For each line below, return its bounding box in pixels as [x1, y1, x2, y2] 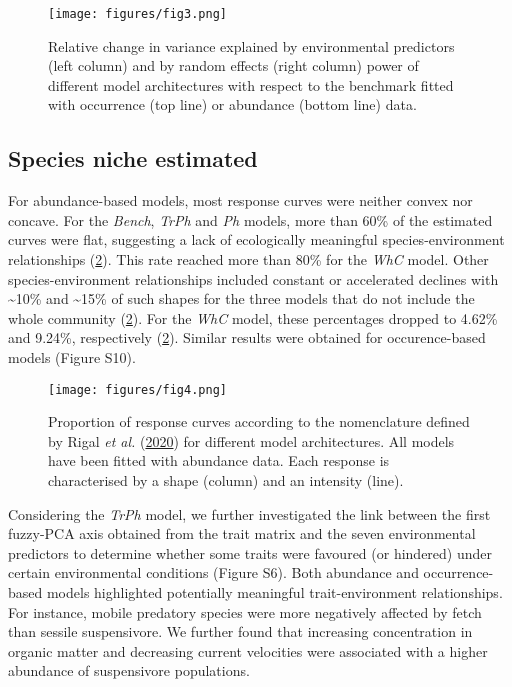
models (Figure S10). [8, 346, 136, 367]
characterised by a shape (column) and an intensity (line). [48, 470, 404, 491]
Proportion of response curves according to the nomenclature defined [48, 411, 470, 432]
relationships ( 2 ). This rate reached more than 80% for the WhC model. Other [8, 249, 489, 270]
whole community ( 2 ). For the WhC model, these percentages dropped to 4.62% [8, 307, 498, 328]
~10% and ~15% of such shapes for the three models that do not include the [8, 288, 475, 309]
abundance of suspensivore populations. [8, 660, 250, 681]
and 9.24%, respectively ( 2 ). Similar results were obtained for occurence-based [8, 327, 486, 348]
